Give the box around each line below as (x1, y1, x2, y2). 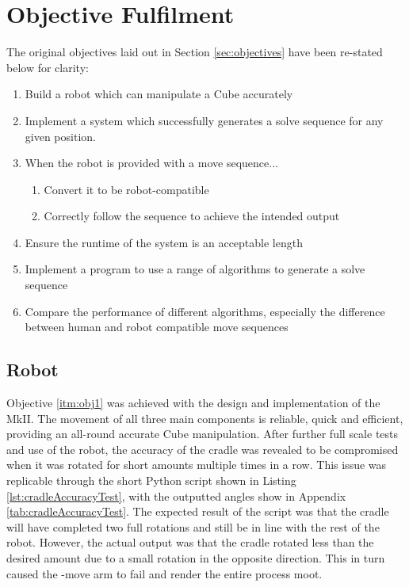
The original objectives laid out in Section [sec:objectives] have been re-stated (6, 44, 383, 60)
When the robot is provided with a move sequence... (25, 154, 278, 171)
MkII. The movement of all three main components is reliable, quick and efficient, (6, 410, 403, 426)
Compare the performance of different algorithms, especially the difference (25, 303, 385, 319)
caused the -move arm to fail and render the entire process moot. (6, 565, 323, 581)
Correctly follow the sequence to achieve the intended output (44, 208, 340, 224)
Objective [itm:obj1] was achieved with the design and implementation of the (6, 395, 380, 411)
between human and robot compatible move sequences (25, 318, 289, 335)
